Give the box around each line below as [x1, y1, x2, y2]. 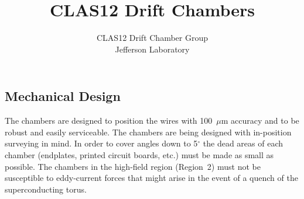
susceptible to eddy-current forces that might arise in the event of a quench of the [5, 172, 298, 184]
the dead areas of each [203, 137, 283, 149]
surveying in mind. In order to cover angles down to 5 [5, 137, 198, 149]
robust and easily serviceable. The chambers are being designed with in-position [5, 125, 292, 138]
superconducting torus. [5, 183, 87, 195]
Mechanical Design [5, 87, 121, 105]
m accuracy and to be [221, 114, 299, 127]
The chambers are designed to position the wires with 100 [5, 114, 213, 127]
